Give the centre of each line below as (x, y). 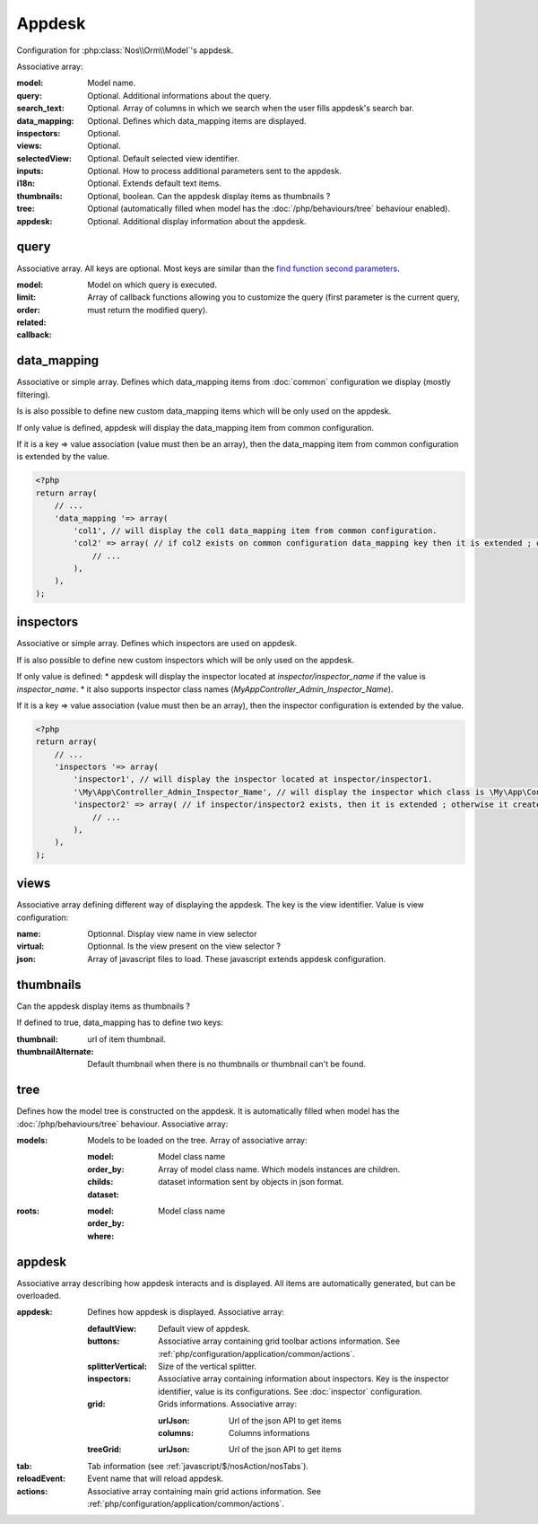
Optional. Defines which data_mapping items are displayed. (197, 120)
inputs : (30, 171)
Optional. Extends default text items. (154, 183)
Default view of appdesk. (204, 1328)
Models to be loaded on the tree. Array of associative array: (197, 1141)
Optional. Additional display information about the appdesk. (197, 221)
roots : (28, 1211)
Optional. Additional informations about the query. (179, 95)
